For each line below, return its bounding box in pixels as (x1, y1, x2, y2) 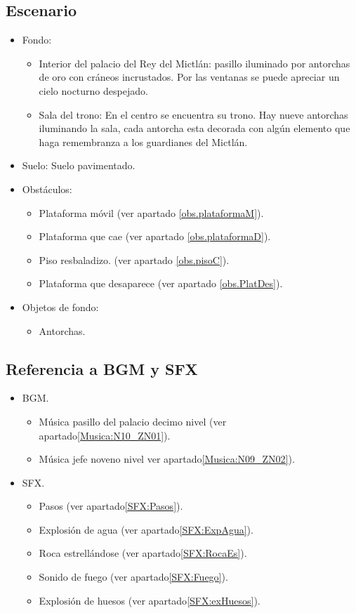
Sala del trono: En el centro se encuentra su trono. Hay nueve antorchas (39, 107, 348, 121)
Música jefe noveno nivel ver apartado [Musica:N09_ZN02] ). (39, 451, 295, 466)
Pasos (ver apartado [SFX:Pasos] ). (39, 499, 183, 513)
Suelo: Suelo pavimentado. (22, 158, 136, 173)
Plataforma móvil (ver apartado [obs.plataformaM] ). (39, 205, 264, 220)
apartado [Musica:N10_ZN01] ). (39, 428, 171, 442)
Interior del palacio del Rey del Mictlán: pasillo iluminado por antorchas (39, 55, 350, 70)
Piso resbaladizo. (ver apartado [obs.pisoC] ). (39, 252, 230, 267)
